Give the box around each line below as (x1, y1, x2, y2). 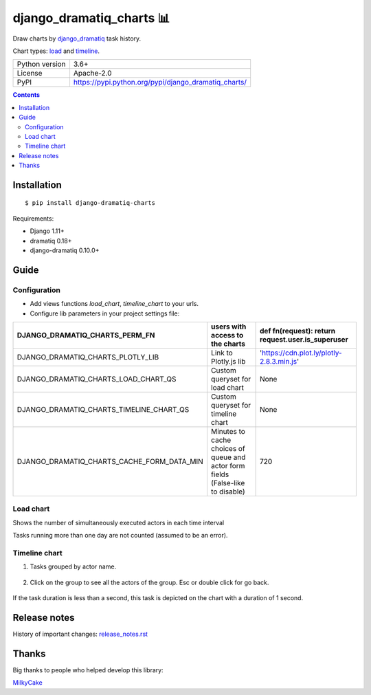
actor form (210, 461, 245, 470)
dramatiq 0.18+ (30, 236, 72, 245)
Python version (16, 59, 66, 69)
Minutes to (210, 426, 245, 436)
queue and (210, 452, 246, 462)
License (16, 69, 43, 78)
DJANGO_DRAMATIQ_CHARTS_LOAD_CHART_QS (16, 374, 177, 384)
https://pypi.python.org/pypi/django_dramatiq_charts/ (73, 78, 247, 87)
